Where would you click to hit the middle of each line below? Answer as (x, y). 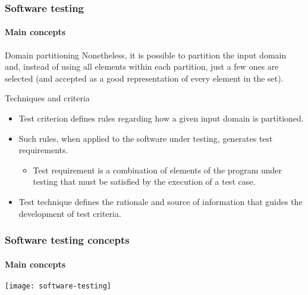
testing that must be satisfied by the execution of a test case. (144, 181)
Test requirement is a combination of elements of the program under (158, 170)
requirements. (43, 150)
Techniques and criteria (47, 98)
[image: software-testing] (58, 286)
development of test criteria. (70, 213)
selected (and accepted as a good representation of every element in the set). (144, 78)
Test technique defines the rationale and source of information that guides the (161, 201)
